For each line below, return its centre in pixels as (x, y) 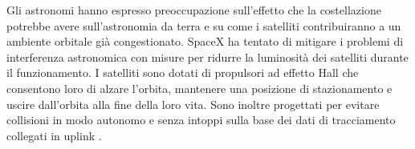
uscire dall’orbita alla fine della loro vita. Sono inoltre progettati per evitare (193, 104)
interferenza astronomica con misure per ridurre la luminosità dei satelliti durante (207, 56)
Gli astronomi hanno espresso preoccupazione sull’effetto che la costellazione (194, 10)
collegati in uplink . (54, 135)
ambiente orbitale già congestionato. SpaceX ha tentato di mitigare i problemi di (205, 41)
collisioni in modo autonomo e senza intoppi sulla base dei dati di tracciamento (201, 120)
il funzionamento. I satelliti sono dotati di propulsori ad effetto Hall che (183, 72)
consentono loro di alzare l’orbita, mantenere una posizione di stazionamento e (199, 88)
